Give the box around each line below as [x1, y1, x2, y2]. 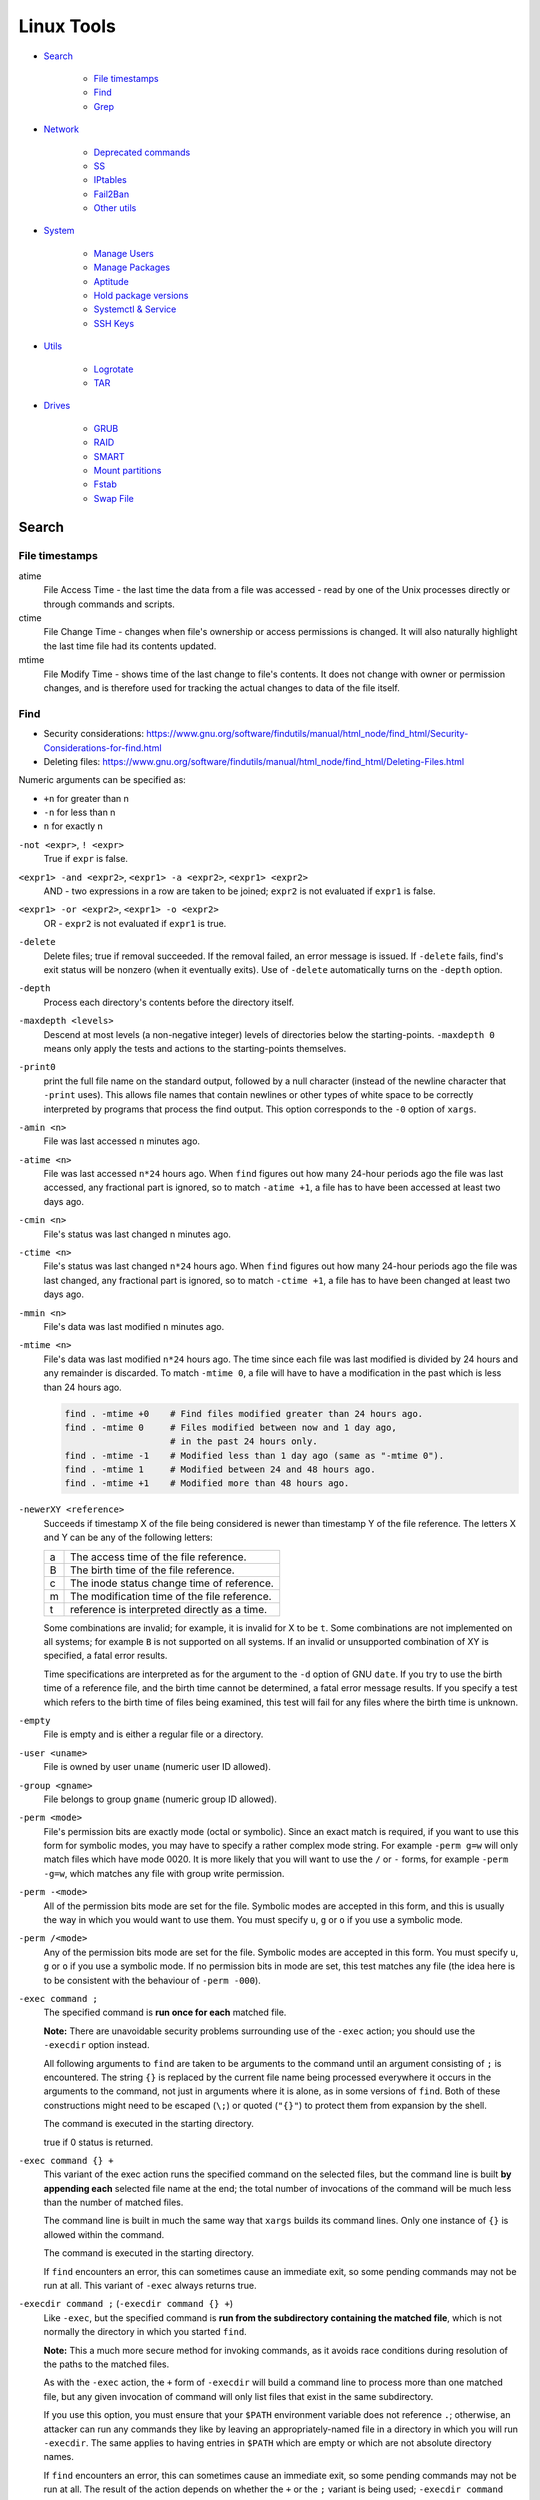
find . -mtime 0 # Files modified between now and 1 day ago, [64, 1421, 397, 1433]
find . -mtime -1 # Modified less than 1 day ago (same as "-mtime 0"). [64, 1450, 445, 1461]
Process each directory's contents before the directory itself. [43, 996, 295, 1008]
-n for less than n [43, 806, 116, 819]
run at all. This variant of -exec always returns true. [43, 2280, 257, 2292]
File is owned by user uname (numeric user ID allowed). [43, 1761, 272, 1773]
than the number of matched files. [43, 2196, 184, 2209]
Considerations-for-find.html [43, 741, 162, 754]
